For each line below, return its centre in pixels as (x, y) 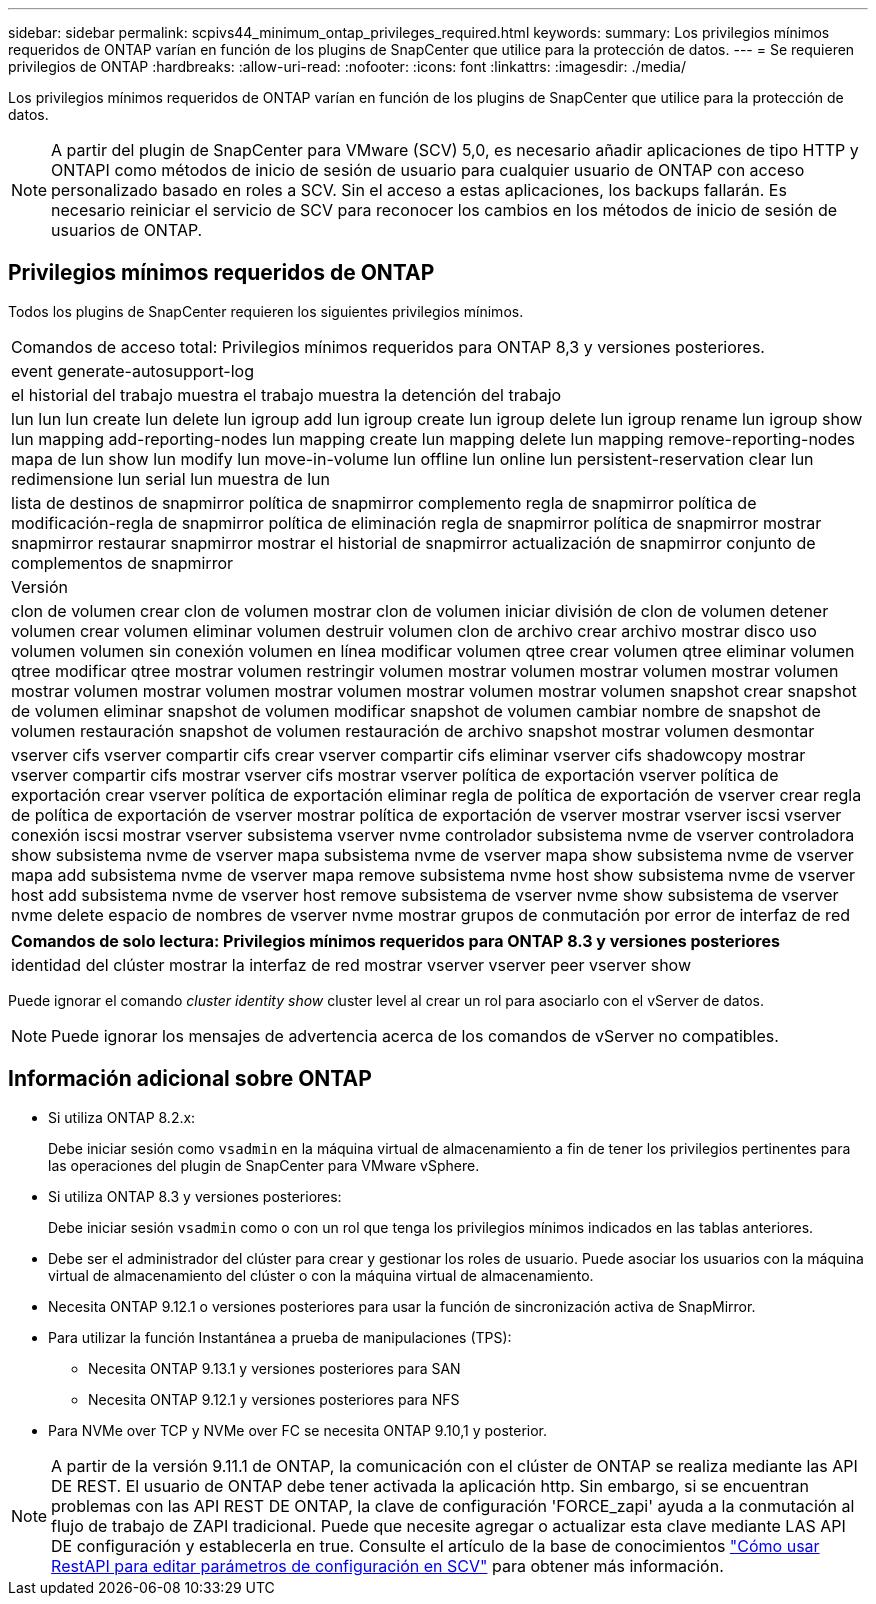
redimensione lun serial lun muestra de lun (170, 478)
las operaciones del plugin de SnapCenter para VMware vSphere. (264, 1165)
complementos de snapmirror (122, 562)
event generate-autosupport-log (132, 370)
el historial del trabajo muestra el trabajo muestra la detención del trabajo (286, 394)
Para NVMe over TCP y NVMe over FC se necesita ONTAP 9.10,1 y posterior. (298, 1430)
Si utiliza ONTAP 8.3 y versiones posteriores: (195, 1196)
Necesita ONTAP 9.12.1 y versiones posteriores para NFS (274, 1399)
